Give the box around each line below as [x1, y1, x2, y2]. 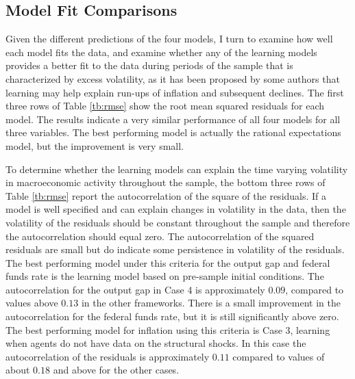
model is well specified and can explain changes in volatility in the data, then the [5, 202, 346, 216]
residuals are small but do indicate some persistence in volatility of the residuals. [5, 242, 345, 257]
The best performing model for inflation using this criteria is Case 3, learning [5, 322, 330, 337]
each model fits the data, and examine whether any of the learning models [5, 44, 317, 59]
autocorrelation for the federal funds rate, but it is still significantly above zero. [5, 309, 339, 324]
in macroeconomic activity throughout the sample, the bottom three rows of [5, 175, 326, 189]
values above [5, 296, 58, 310]
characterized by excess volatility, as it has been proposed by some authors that [5, 71, 340, 86]
